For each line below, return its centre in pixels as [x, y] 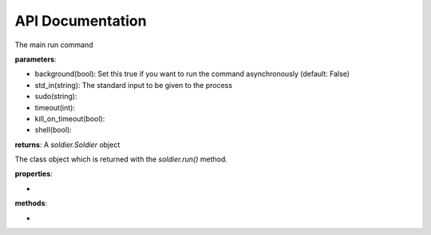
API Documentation [81, 21]
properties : [34, 174]
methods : [31, 203]
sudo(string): [56, 97]
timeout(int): [55, 107]
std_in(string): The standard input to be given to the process [134, 85]
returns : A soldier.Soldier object [67, 145]
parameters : [36, 59]
